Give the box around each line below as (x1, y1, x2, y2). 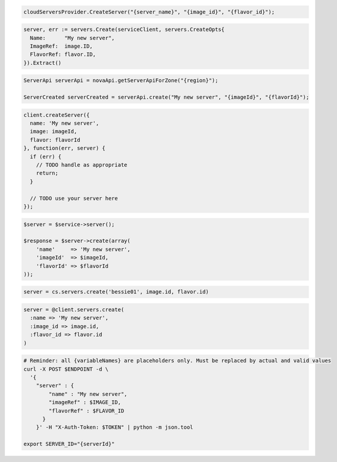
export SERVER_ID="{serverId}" (23, 441, 116, 448)
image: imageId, (30, 128, 77, 135)
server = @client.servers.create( (23, 307, 124, 313)
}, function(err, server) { (23, 145, 105, 152)
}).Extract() (23, 60, 62, 66)
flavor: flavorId (30, 136, 80, 143)
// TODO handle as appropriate (36, 161, 127, 168)
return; (36, 170, 59, 177)
